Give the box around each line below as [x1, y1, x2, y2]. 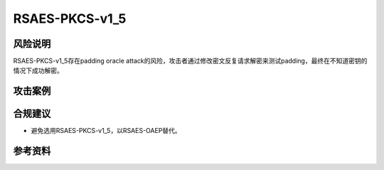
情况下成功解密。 [13, 66, 63, 75]
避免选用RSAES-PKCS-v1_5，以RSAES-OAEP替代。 [31, 127, 181, 135]
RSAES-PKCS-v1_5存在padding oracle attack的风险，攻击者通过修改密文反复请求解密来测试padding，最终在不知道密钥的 [13, 57, 368, 65]
